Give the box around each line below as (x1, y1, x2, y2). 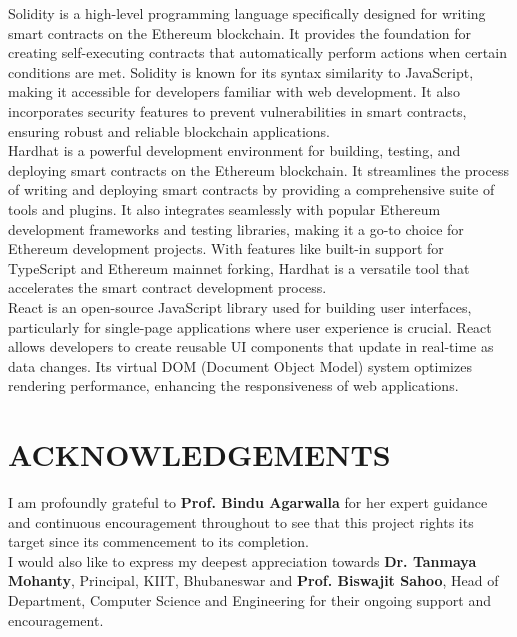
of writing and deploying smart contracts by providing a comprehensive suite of (8, 179, 495, 200)
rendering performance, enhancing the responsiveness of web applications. (8, 375, 459, 396)
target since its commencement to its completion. (8, 531, 309, 552)
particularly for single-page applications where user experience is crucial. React (8, 316, 492, 337)
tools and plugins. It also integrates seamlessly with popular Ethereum (8, 198, 441, 219)
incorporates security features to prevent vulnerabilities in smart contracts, (8, 100, 467, 121)
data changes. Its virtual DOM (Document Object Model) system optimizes (8, 355, 472, 376)
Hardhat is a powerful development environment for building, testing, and (8, 140, 461, 161)
